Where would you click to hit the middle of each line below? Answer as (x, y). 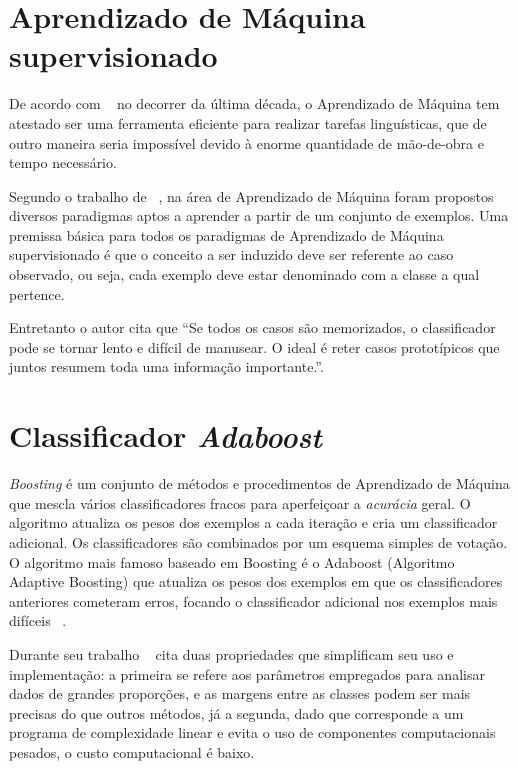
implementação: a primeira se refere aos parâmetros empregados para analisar (247, 673)
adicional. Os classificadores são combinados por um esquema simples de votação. (258, 541)
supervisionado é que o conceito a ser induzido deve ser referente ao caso (231, 254)
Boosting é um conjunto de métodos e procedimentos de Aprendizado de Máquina (259, 483)
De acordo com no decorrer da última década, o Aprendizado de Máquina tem (254, 103)
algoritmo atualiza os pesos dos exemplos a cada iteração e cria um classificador (253, 522)
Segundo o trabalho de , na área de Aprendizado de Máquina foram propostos (251, 195)
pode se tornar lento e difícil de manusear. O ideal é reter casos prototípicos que (254, 346)
